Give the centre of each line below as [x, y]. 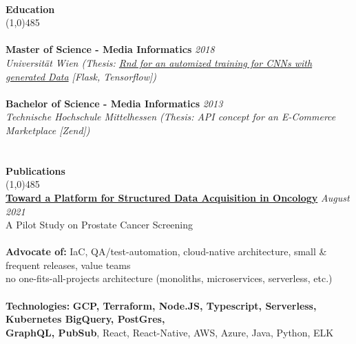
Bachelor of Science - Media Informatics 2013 [114, 103]
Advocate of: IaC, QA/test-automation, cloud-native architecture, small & [166, 251]
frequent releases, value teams [68, 265]
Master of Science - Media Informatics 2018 [110, 49]
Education [30, 9]
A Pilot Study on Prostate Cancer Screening [100, 225]
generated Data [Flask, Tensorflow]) [81, 76]
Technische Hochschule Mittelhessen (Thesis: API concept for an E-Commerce [171, 117]
